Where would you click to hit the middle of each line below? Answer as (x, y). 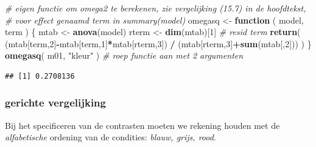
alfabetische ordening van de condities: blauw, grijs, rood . (111, 137)
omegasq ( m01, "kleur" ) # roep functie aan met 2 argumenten (124, 55)
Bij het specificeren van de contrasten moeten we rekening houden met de (142, 125)
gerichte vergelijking (55, 103)
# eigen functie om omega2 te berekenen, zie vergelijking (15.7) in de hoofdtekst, (156, 8)
